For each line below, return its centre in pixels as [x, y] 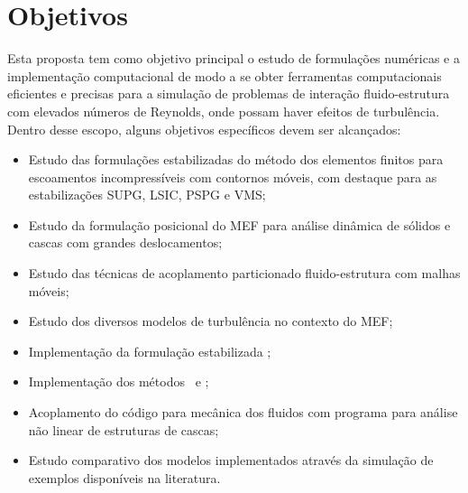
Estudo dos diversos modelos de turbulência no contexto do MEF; [211, 321]
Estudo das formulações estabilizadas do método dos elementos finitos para [236, 159]
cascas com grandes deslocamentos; [125, 242]
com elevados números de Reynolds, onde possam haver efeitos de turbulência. [224, 111]
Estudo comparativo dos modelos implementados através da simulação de [231, 460]
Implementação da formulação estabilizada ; [150, 351]
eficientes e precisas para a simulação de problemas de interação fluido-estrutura [229, 93]
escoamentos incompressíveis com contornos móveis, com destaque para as [233, 177]
